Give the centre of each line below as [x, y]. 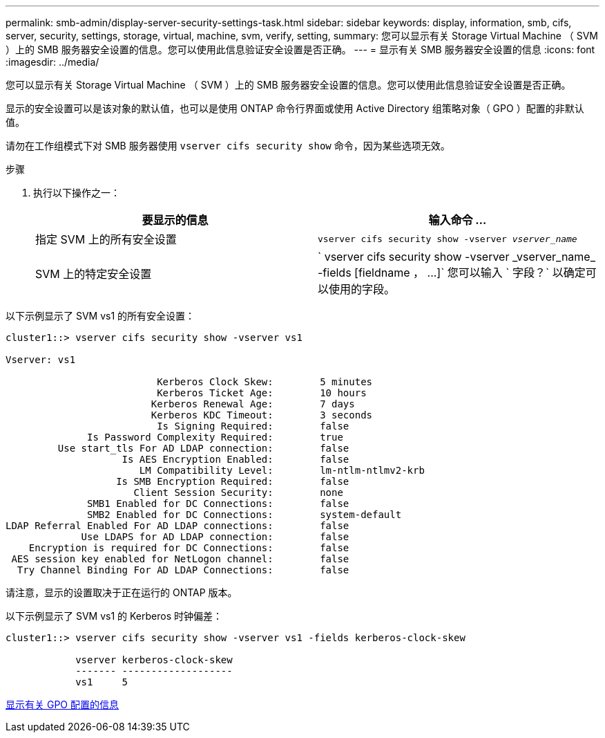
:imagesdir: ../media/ [52, 62]
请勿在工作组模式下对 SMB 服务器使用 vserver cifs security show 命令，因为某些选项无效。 [228, 146]
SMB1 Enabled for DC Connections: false [218, 504]
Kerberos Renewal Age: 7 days [253, 404]
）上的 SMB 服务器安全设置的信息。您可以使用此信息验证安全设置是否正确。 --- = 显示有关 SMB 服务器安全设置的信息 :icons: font [300, 49]
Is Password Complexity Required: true [215, 437]
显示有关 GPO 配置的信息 [62, 704]
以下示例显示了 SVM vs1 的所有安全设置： [100, 316]
